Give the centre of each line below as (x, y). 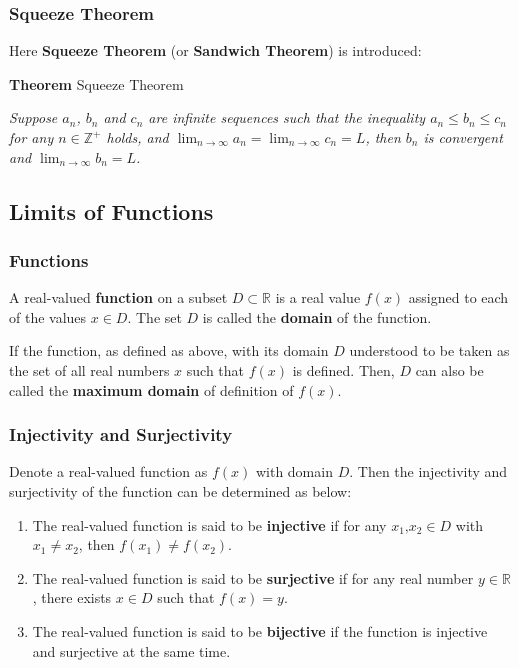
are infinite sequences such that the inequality (287, 117)
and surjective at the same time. (131, 650)
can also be (449, 369)
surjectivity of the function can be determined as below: (180, 490)
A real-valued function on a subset (118, 297)
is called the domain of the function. (317, 316)
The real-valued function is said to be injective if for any (209, 524)
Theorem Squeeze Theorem (96, 83)
